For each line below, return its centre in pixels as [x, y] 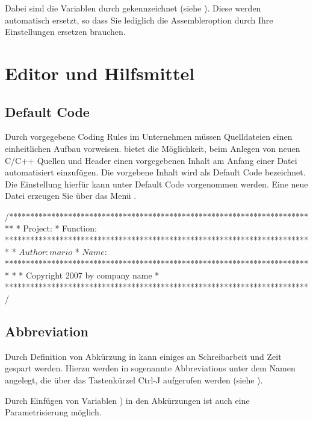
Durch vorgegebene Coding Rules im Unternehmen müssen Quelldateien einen [149, 137]
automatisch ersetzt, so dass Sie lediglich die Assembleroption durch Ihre [139, 20]
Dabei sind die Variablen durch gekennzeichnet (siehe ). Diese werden [133, 8]
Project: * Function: [60, 228]
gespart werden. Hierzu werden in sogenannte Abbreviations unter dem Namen [150, 368]
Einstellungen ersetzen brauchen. [65, 32]
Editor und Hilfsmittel [100, 73]
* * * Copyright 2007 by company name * [82, 275]
